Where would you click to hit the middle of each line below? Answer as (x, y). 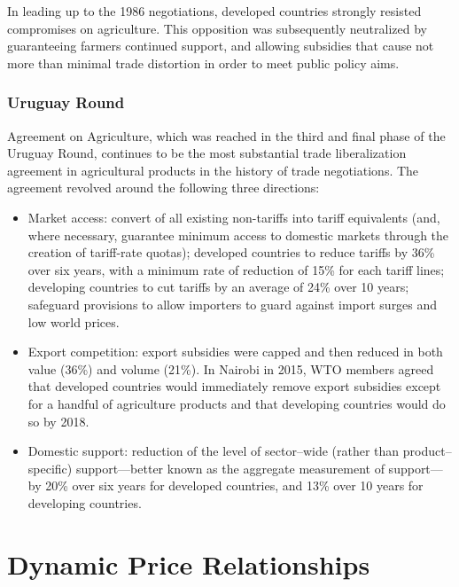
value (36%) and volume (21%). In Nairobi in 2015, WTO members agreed (231, 368)
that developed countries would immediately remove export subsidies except (234, 386)
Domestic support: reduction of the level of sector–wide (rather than (214, 451)
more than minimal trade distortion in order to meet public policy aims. (203, 63)
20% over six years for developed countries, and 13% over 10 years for (234, 485)
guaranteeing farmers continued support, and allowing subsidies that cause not (221, 46)
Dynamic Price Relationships (189, 564)
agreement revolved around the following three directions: (163, 188)
